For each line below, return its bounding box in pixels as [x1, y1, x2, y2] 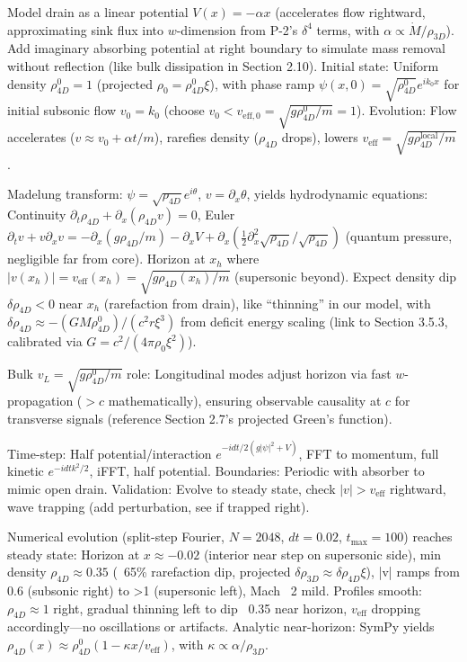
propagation [7, 391, 74, 410]
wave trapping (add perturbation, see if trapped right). [7, 497, 310, 515]
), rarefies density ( [154, 128, 259, 147]
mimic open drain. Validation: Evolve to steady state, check [7, 479, 336, 497]
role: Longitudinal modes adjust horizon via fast [127, 364, 392, 383]
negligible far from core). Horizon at [7, 249, 206, 268]
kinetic [7, 461, 44, 480]
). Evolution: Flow [356, 101, 457, 120]
